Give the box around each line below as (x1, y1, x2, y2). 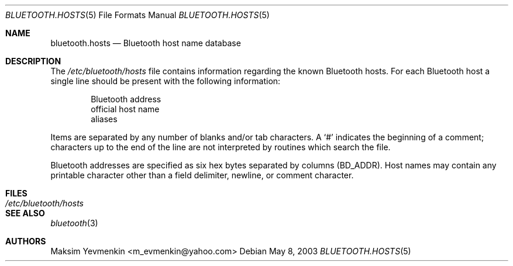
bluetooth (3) (50, 218, 98, 228)
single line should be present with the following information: (50, 76, 281, 86)
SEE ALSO (5, 208, 45, 218)
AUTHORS (5, 236, 46, 246)
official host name (91, 104, 160, 114)
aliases (91, 114, 118, 124)
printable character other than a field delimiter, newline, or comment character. (50, 170, 354, 180)
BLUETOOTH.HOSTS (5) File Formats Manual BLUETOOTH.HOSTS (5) (5, 10, 270, 20)
